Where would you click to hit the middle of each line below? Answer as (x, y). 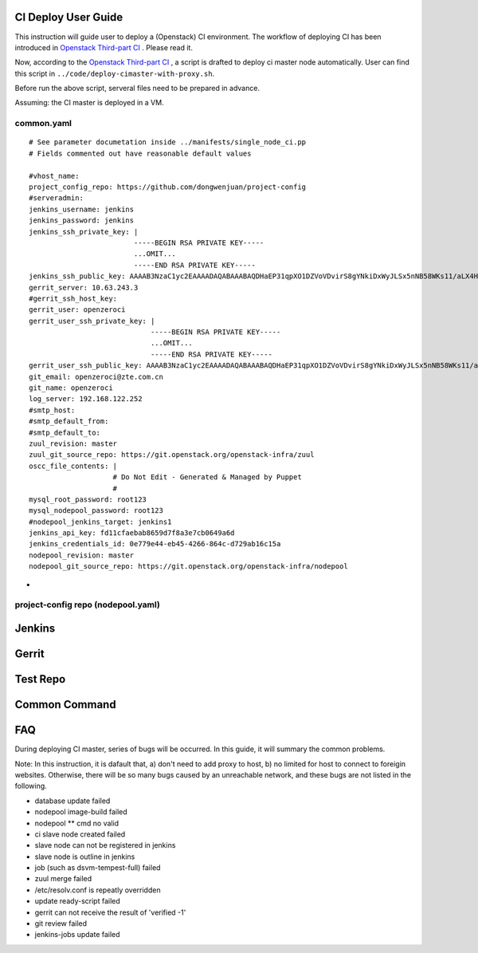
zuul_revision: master (73, 443)
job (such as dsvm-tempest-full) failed (98, 868)
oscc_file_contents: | (73, 466)
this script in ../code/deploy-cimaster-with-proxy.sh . (115, 73)
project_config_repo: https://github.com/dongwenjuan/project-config (168, 187)
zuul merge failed (63, 879)
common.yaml (43, 124)
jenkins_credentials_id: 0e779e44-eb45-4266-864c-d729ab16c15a (155, 544)
